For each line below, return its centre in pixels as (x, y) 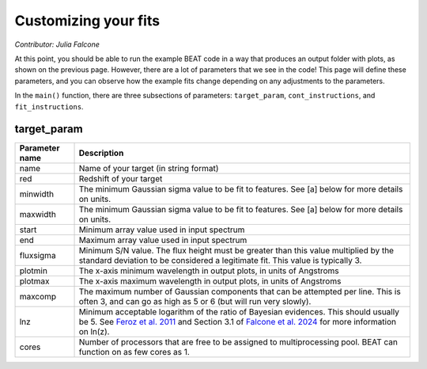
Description (101, 153)
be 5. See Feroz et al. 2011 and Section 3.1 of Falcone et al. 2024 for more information (238, 322)
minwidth (37, 194)
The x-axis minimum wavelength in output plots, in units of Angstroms (209, 271)
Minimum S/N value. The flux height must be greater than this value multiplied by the (236, 251)
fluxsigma (38, 256)
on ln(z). (94, 332)
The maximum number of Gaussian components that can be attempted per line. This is (240, 291)
